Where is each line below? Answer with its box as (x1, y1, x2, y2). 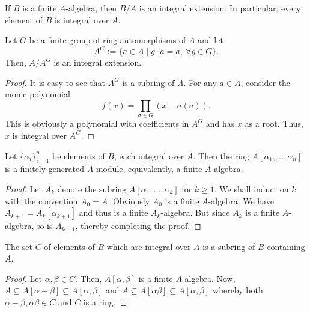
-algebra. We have (208, 194, 274, 207)
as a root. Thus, (245, 117, 303, 130)
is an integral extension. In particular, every (139, 2, 301, 14)
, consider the (240, 76, 291, 88)
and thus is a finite (79, 206, 148, 219)
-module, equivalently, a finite (93, 162, 202, 175)
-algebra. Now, (181, 272, 236, 284)
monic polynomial (5, 88, 70, 100)
